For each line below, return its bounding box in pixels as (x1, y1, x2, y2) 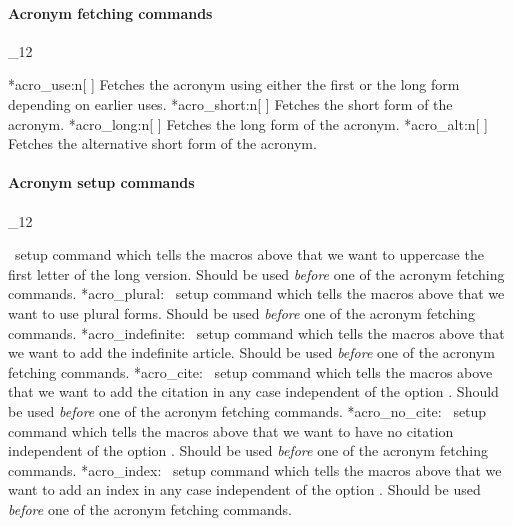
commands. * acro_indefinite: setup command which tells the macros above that (8, 322, 505, 343)
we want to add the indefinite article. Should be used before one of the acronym (8, 342, 495, 363)
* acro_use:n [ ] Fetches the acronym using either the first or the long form (8, 74, 460, 95)
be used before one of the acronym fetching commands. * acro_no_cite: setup (8, 400, 487, 421)
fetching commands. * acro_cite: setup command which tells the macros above (8, 361, 493, 382)
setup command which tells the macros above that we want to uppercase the (14, 244, 484, 265)
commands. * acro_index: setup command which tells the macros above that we (8, 459, 502, 480)
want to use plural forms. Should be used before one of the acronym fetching (8, 302, 475, 323)
